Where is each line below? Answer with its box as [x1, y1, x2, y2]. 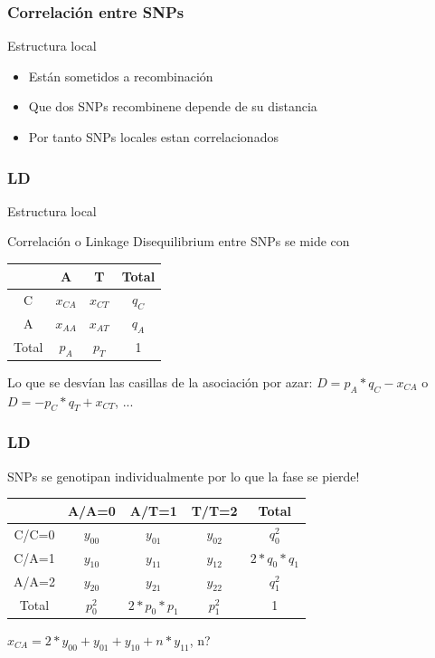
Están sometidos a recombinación [28, 66, 213, 85]
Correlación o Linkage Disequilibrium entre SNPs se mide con [7, 232, 350, 251]
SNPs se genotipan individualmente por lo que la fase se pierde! [7, 466, 360, 485]
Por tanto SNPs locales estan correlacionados [28, 128, 279, 146]
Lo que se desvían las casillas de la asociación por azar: [7, 372, 313, 391]
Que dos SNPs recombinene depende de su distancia [28, 97, 317, 116]
